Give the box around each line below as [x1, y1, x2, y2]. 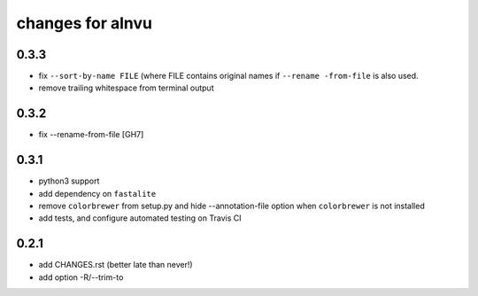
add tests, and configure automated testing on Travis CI [38, 213, 242, 223]
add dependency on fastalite [38, 188, 157, 199]
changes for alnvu [16, 13, 153, 33]
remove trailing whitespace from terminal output [38, 82, 214, 93]
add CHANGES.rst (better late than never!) [38, 260, 194, 270]
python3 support [38, 175, 100, 186]
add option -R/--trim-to [38, 271, 124, 283]
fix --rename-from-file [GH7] [38, 129, 144, 140]
